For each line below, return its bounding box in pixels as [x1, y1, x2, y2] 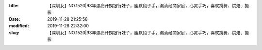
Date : [9, 16, 20, 22]
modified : [9, 23, 29, 29]
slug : [9, 29, 19, 36]
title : [9, 3, 19, 8]
